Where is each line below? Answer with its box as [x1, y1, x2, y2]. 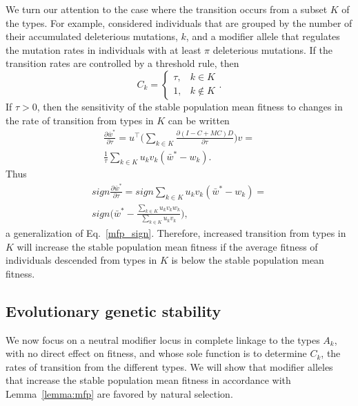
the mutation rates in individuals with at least [6, 42, 201, 57]
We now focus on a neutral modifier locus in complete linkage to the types [6, 332, 320, 347]
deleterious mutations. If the [212, 42, 332, 57]
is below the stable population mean [171, 253, 324, 267]
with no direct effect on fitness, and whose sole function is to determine [6, 346, 307, 360]
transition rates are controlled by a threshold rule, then [6, 56, 239, 70]
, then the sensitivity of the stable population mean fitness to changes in [37, 99, 343, 113]
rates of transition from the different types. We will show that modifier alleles [6, 359, 333, 374]
